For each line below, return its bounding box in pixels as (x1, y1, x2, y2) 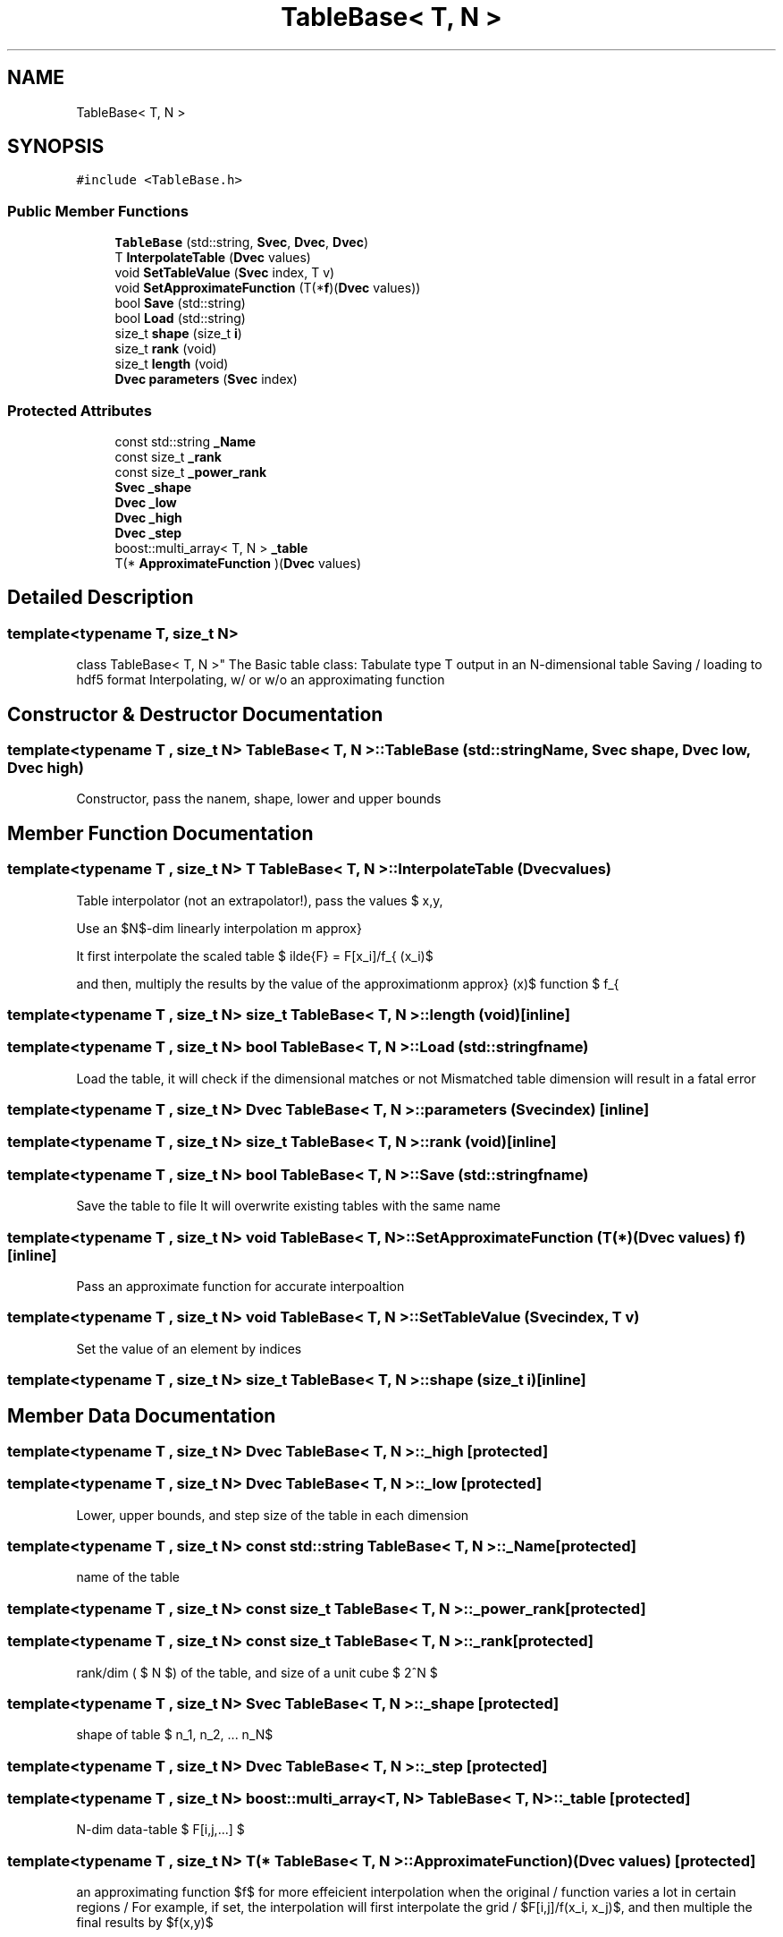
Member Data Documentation (7, 1404, 276, 1427)
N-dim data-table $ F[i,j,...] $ (76, 1822, 245, 1838)
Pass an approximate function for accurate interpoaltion (76, 1278, 405, 1294)
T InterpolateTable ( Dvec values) (114, 250, 311, 266)
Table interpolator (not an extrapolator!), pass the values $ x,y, (76, 892, 443, 908)
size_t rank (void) (114, 341, 217, 357)
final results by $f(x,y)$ (76, 1915, 214, 1931)
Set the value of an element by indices (76, 1340, 302, 1356)
